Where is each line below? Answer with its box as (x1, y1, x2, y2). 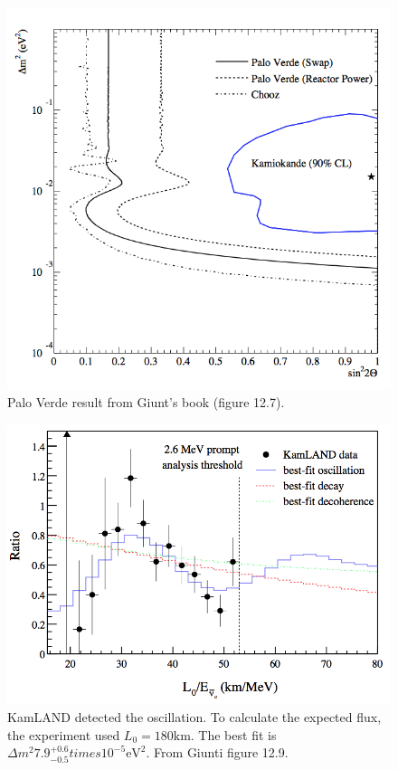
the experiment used (7, 725, 120, 744)
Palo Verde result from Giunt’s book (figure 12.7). (7, 393, 285, 412)
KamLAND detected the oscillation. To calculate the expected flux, (7, 708, 382, 727)
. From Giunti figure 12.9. (146, 743, 289, 762)
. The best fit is (190, 725, 277, 744)
